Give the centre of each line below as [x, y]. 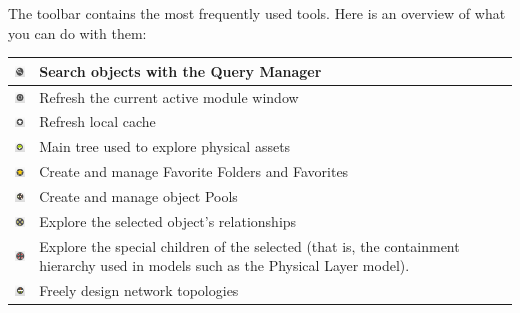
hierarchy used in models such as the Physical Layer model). [224, 265]
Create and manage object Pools [138, 195]
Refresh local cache [97, 121]
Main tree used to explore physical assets [165, 146]
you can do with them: [77, 32]
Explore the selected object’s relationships [168, 220]
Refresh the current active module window [169, 96]
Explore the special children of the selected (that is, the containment [249, 245]
